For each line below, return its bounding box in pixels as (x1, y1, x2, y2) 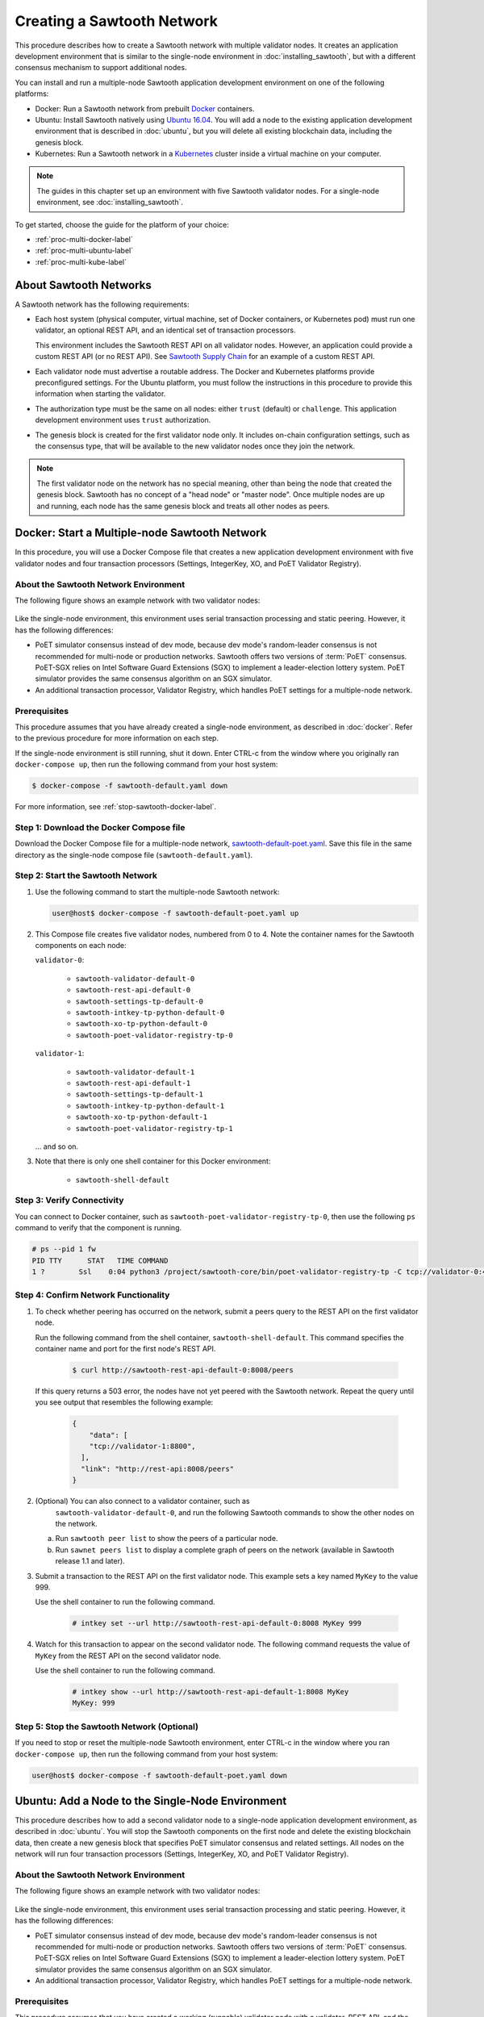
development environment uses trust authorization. (35, 416, 211, 425)
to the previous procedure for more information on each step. (15, 733, 219, 743)
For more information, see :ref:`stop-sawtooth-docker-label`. (15, 802, 217, 812)
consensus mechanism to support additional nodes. (15, 63, 187, 73)
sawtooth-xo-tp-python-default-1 (75, 1113, 208, 1121)
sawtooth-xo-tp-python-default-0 (75, 1019, 208, 1029)
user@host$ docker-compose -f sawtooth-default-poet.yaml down (31, 1771, 288, 1780)
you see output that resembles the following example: (35, 1397, 214, 1407)
